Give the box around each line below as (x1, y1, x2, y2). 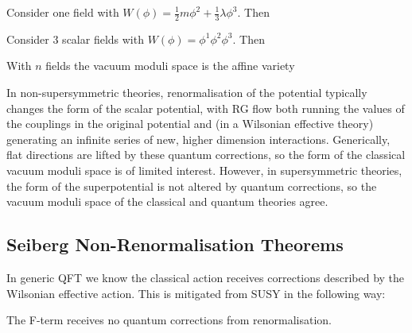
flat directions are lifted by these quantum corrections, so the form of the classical (6, 146, 406, 163)
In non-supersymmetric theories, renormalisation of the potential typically (6, 84, 367, 101)
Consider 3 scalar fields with (6, 30, 144, 47)
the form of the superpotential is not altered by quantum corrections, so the (6, 177, 377, 194)
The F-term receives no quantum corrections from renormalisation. (6, 312, 332, 328)
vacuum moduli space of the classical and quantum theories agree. (6, 193, 328, 210)
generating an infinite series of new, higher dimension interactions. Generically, (6, 130, 391, 147)
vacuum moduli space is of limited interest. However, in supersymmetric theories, (6, 161, 402, 178)
